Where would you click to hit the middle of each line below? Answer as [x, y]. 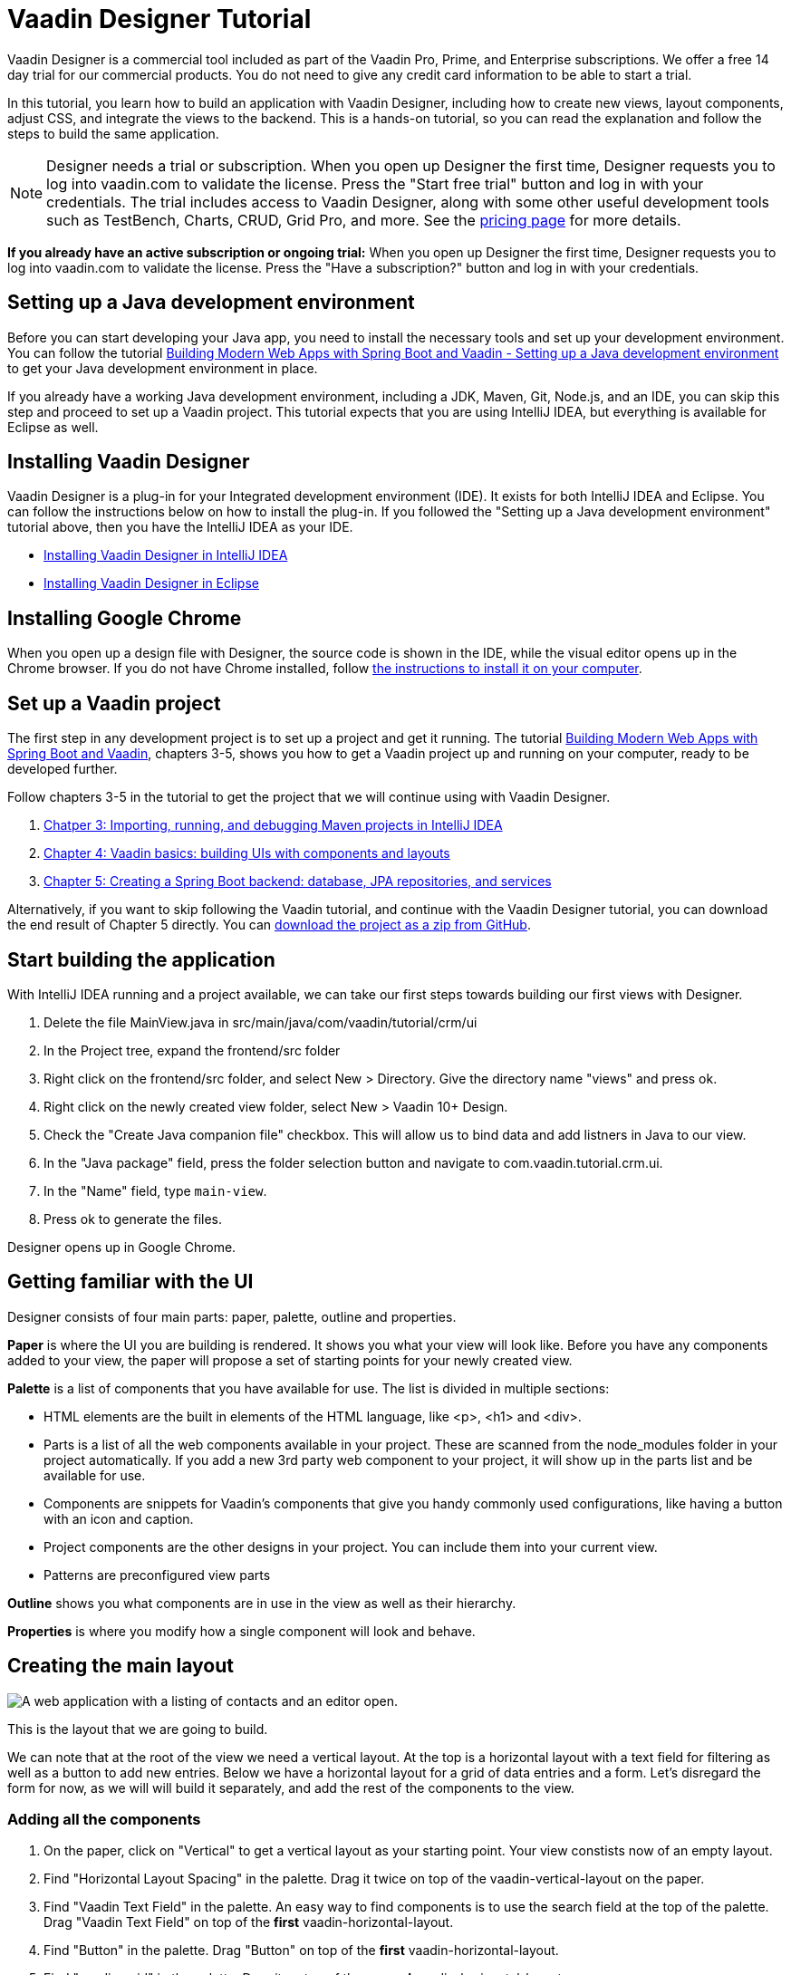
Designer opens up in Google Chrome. [122, 1247]
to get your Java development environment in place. [163, 368]
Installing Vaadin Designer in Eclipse [151, 583]
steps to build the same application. [113, 133]
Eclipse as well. [53, 427]
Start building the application [141, 959]
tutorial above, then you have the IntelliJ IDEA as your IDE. [180, 527]
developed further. [63, 769]
